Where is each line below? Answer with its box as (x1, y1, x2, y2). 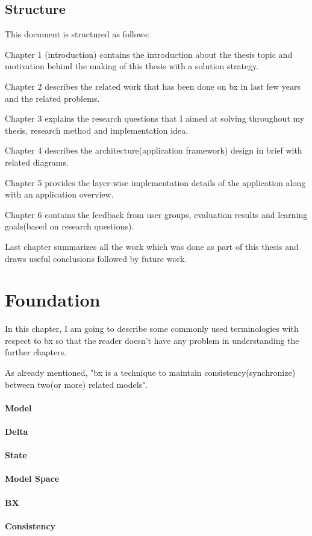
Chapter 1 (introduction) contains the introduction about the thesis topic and (5, 48, 293, 60)
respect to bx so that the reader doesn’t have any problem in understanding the (5, 334, 299, 346)
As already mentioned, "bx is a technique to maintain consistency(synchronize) (5, 366, 296, 379)
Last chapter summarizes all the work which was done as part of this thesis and (5, 240, 299, 252)
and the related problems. (5, 92, 100, 104)
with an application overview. (5, 188, 114, 201)
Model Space (5, 472, 60, 485)
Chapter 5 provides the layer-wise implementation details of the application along (5, 176, 306, 189)
